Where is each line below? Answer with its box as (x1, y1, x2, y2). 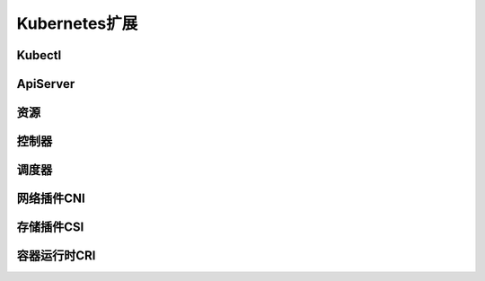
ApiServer (16, 76, 75, 92)
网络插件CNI (16, 191, 85, 206)
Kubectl (16, 48, 62, 63)
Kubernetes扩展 (16, 13, 138, 33)
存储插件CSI (16, 220, 84, 235)
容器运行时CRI (16, 248, 96, 264)
